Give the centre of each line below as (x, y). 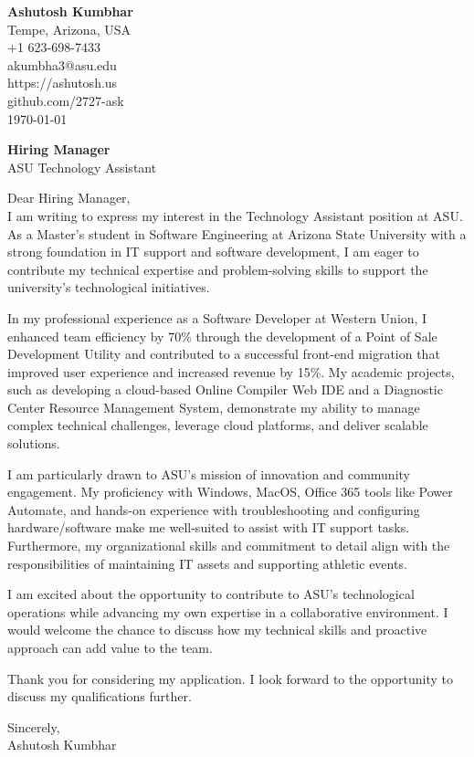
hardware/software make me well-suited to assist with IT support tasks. (209, 527)
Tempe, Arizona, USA (69, 29)
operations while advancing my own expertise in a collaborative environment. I (228, 611)
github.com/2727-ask (66, 100)
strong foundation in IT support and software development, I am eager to (213, 252)
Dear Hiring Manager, (69, 198)
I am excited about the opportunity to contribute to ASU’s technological (211, 594)
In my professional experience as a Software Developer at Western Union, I (217, 317)
